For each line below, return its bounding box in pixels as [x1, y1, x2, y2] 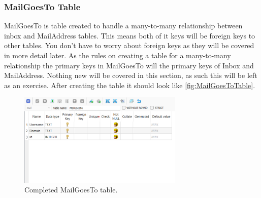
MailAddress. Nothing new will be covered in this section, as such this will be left [4, 70, 257, 81]
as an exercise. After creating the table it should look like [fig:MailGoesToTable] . [4, 80, 255, 90]
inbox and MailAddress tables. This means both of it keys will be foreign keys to [4, 30, 255, 41]
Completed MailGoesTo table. [24, 184, 118, 195]
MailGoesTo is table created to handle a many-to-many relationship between [4, 20, 243, 31]
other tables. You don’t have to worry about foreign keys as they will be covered [4, 40, 254, 51]
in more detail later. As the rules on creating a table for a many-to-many [4, 50, 231, 60]
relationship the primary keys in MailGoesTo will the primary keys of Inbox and [4, 60, 254, 70]
